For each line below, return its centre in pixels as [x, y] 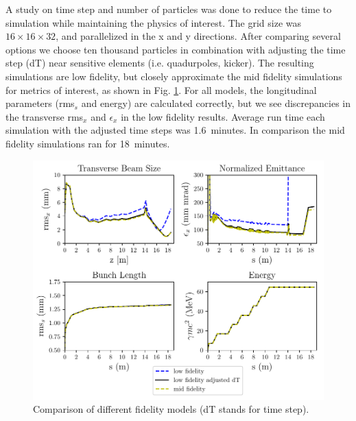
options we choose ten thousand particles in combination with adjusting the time [176, 49]
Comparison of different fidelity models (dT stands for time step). [171, 409]
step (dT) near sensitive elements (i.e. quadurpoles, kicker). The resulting [160, 63]
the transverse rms [45, 116]
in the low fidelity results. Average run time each [223, 116]
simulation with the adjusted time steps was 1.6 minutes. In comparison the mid [175, 130]
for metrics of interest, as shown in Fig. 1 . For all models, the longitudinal [161, 89]
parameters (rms [40, 103]
